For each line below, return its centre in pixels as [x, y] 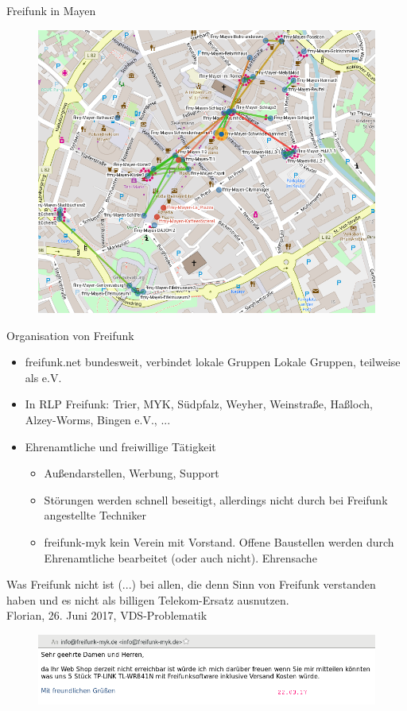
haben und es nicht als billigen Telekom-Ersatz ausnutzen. [148, 599]
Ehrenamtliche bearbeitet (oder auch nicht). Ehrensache [180, 557]
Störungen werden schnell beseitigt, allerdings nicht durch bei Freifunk [216, 499]
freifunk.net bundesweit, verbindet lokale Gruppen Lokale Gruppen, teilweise [213, 362]
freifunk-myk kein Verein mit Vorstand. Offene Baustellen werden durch [219, 541]
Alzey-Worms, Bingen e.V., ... [98, 419]
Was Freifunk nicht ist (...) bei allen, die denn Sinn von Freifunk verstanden [191, 584]
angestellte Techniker [95, 515]
